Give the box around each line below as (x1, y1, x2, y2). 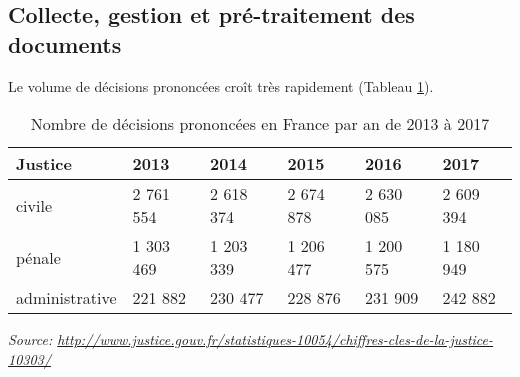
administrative (16, 286, 117, 310)
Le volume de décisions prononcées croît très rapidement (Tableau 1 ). (8, 75, 434, 96)
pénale (16, 245, 61, 269)
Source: (8, 329, 53, 350)
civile (16, 193, 53, 217)
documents (8, 28, 122, 59)
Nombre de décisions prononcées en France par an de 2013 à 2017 (30, 112, 490, 136)
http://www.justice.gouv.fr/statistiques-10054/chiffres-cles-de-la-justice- (57, 329, 494, 350)
